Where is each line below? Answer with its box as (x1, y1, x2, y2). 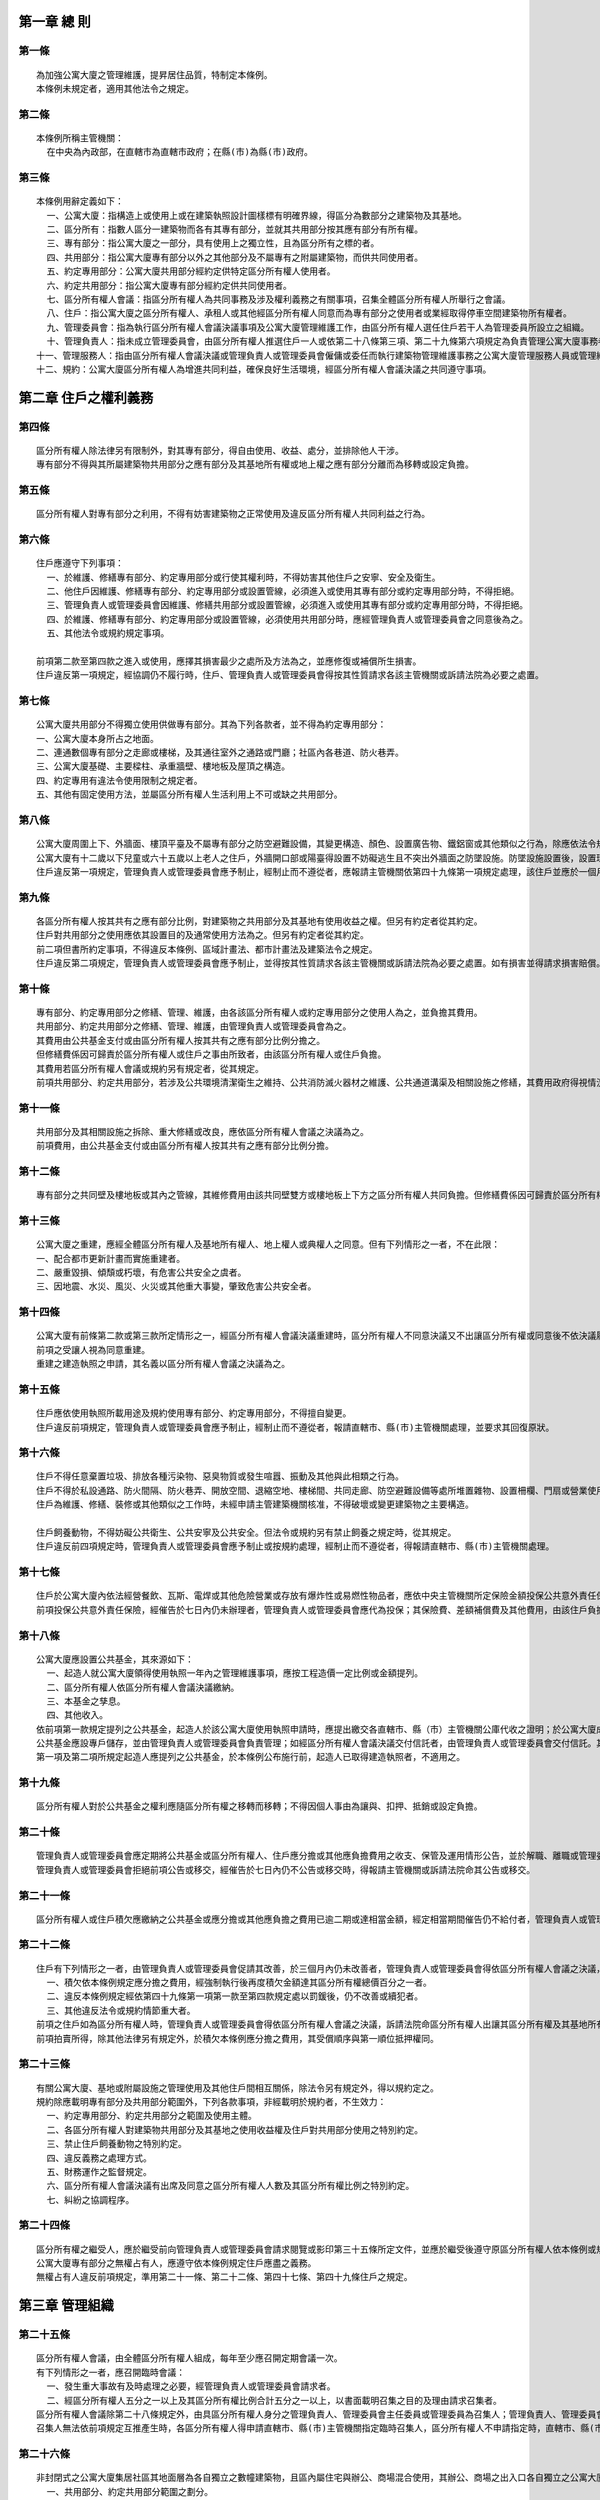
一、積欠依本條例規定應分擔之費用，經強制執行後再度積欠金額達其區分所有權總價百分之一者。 (46, 1977, 432, 1989)
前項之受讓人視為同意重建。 (36, 1344, 150, 1355)
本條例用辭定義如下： (36, 196, 124, 207)
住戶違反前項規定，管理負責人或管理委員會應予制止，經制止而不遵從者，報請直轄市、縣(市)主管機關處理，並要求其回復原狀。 (36, 1421, 555, 1433)
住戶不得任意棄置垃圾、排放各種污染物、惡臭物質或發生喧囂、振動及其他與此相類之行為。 (36, 1471, 404, 1482)
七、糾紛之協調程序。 (46, 2194, 135, 2205)
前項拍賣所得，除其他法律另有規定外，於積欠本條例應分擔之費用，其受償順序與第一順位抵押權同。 (36, 2033, 439, 2044)
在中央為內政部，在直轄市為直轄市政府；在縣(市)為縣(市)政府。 (46, 146, 314, 158)
